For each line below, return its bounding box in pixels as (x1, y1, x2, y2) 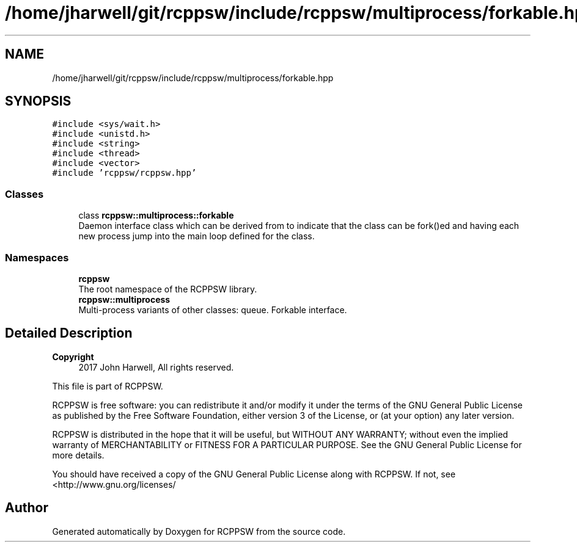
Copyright (52, 351, 94, 362)
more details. (52, 449, 105, 460)
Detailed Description (5, 325, 133, 341)
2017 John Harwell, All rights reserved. (78, 361, 234, 372)
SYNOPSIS (5, 93, 72, 109)
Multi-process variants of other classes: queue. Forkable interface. (78, 304, 347, 315)
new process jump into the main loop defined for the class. (78, 231, 315, 242)
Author (5, 500, 48, 516)
